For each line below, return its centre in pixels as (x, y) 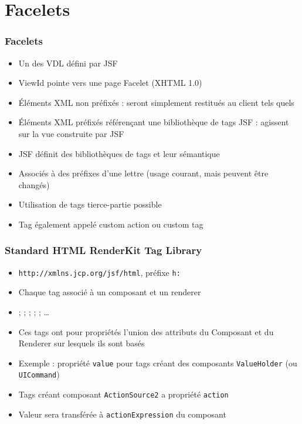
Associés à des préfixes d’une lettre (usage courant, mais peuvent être (143, 173)
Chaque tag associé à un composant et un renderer (110, 292)
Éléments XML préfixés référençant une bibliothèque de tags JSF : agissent (154, 122)
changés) (34, 184)
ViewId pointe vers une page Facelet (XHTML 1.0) (110, 83)
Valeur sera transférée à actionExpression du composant (122, 414)
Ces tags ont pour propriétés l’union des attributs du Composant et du (146, 331)
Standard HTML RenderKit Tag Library (104, 250)
